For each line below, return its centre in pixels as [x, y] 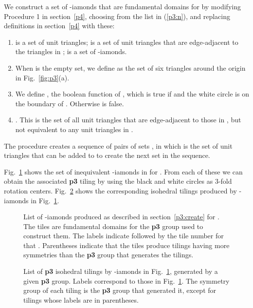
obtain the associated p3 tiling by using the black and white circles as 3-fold [118, 181]
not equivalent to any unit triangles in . [74, 129]
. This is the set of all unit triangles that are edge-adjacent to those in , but [128, 120]
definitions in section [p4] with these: [59, 26]
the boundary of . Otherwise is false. [70, 103]
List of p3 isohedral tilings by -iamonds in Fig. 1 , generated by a [121, 271]
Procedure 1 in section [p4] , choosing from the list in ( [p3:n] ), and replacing [117, 16]
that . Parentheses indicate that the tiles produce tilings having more [126, 245]
